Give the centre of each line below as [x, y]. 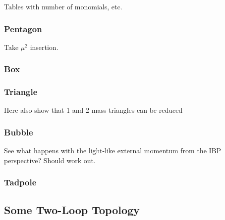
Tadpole [20, 182]
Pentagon [23, 28]
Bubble [19, 132]
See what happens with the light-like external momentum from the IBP [113, 151]
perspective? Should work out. [50, 160]
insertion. [44, 47]
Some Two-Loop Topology [72, 209]
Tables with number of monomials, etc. [63, 6]
